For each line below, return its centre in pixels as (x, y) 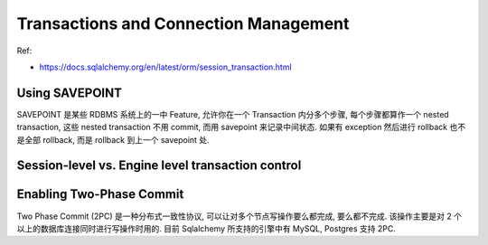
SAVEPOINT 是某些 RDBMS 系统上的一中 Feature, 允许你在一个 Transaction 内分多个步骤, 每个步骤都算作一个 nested (233, 114)
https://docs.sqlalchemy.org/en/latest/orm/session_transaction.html (166, 67)
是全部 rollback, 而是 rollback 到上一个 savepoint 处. (113, 139)
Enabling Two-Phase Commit (100, 194)
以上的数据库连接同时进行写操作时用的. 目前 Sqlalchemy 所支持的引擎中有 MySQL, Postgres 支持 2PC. (206, 228)
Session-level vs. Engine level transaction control (159, 166)
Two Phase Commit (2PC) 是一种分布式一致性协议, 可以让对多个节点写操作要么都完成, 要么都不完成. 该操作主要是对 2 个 (239, 216)
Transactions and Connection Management (183, 24)
